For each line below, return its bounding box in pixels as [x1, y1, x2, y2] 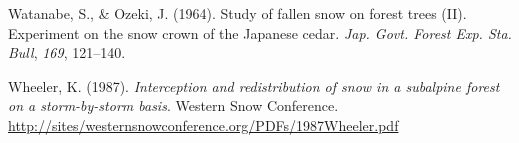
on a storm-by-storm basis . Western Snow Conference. [8, 95, 339, 116]
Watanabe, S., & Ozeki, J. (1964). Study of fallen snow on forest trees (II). [8, 3, 467, 23]
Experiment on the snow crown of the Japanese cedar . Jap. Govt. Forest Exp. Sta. [8, 22, 512, 43]
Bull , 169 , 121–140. [8, 42, 126, 63]
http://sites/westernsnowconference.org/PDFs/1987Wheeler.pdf [8, 114, 399, 135]
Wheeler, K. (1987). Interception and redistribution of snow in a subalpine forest [8, 75, 500, 96]
